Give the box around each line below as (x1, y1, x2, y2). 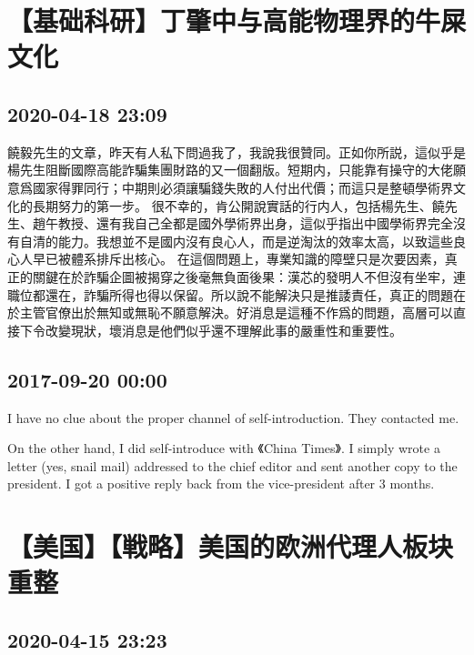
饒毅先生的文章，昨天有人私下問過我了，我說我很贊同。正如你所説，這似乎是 (7, 142, 466, 161)
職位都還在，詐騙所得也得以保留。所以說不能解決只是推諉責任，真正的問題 (7, 285, 453, 304)
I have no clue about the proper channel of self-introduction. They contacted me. (7, 408, 459, 427)
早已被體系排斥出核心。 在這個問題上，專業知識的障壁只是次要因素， (32, 249, 445, 268)
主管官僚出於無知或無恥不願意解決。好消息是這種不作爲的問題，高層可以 (19, 303, 453, 322)
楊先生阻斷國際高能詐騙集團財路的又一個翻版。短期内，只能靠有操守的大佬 (7, 160, 453, 179)
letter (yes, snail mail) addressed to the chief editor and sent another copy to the (7, 456, 458, 475)
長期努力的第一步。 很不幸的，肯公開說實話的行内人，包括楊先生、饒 (32, 196, 445, 215)
